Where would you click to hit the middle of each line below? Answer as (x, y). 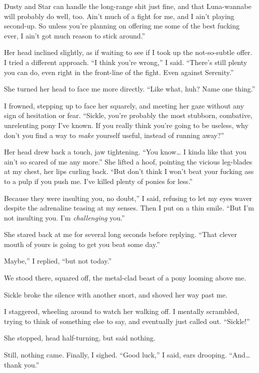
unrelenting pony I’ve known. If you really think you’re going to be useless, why (126, 125)
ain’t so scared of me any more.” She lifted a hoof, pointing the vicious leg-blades (128, 161)
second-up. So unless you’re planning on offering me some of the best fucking (122, 26)
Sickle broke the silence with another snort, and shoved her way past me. (116, 294)
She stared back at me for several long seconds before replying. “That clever (121, 234)
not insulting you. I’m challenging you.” (64, 217)
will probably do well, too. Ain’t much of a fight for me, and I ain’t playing (119, 16)
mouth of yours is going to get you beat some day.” (82, 244)
